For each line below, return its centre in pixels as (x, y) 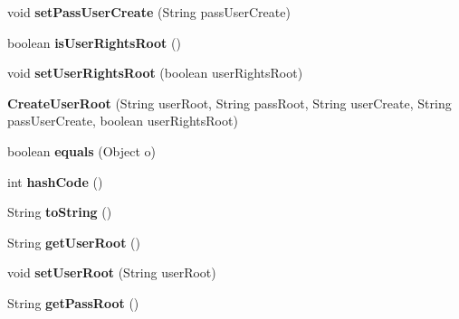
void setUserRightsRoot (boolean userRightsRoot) (155, 73)
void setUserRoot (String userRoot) (112, 272)
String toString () (60, 212)
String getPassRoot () (73, 302)
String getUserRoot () (74, 242)
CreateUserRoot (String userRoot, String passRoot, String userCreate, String (229, 103)
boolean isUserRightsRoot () (94, 42)
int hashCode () (55, 181)
